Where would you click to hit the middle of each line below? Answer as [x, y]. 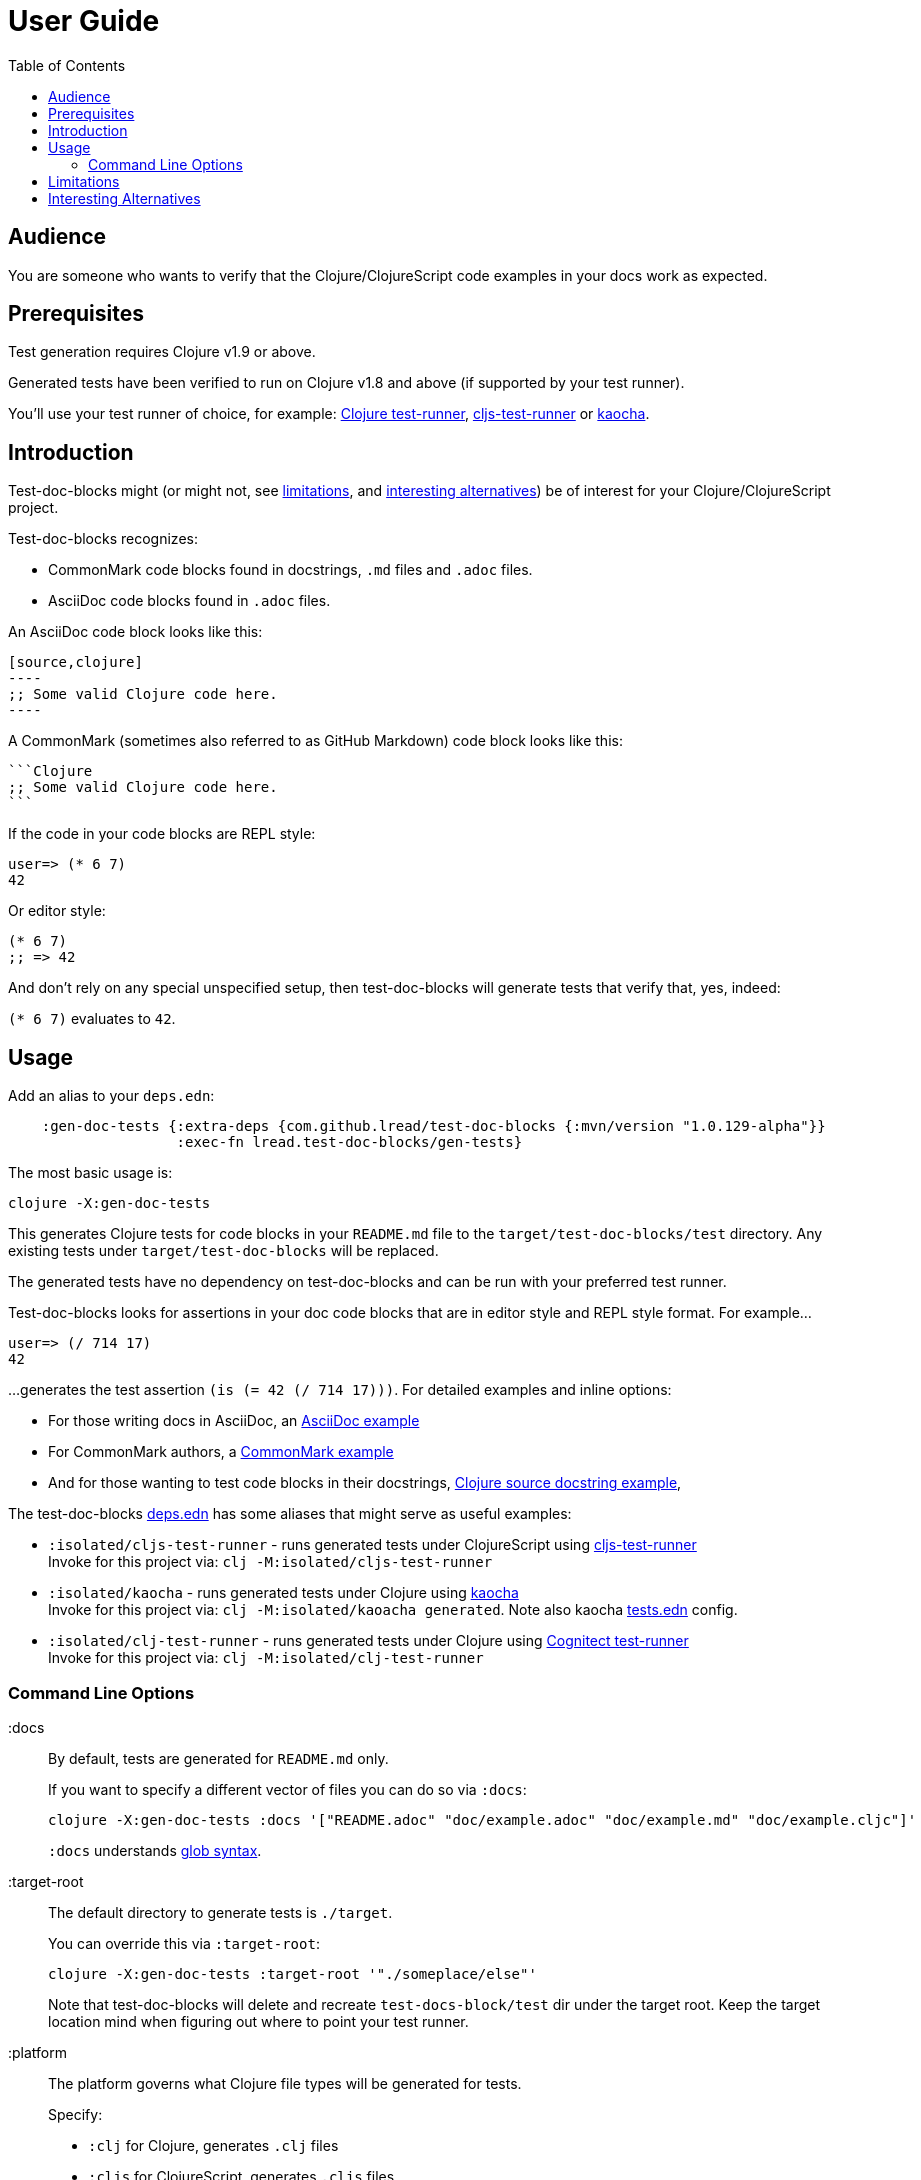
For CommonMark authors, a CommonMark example [221, 1452]
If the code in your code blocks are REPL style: [162, 834]
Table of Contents [67, 65]
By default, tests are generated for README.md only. [218, 1758]
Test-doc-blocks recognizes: [103, 539]
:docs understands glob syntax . [155, 1850]
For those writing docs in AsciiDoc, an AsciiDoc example [234, 1421]
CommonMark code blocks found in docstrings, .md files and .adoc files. [290, 570]
